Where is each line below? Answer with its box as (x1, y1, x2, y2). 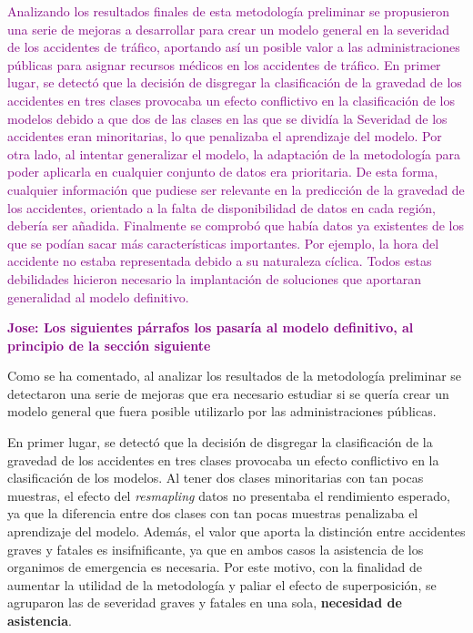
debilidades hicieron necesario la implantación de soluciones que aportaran (7, 269, 422, 288)
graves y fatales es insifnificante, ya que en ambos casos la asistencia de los (7, 539, 424, 558)
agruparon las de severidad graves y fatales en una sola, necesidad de (7, 593, 402, 612)
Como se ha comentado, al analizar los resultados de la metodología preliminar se (7, 366, 462, 385)
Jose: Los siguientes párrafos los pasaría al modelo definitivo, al (7, 318, 414, 337)
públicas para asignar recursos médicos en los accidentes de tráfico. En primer (7, 55, 441, 74)
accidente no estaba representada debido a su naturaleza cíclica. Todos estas (7, 251, 432, 271)
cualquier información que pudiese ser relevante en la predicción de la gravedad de (7, 179, 465, 199)
